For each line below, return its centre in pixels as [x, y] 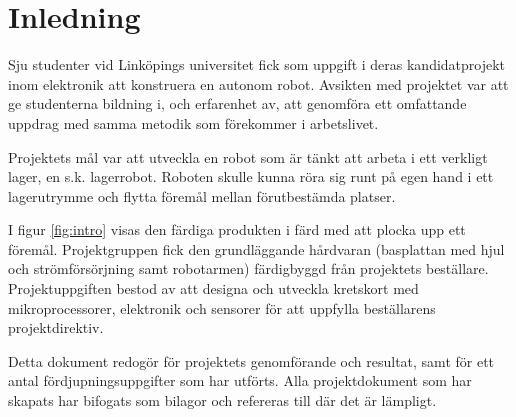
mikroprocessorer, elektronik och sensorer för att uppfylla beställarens [222, 307]
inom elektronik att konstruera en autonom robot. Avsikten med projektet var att [258, 83]
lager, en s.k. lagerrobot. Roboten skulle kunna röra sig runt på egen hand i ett [251, 176]
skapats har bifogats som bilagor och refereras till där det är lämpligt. [222, 400]
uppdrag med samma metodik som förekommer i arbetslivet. [193, 122]
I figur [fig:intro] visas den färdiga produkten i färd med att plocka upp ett [237, 229]
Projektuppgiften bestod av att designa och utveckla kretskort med [213, 288]
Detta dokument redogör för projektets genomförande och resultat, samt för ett [251, 360]
